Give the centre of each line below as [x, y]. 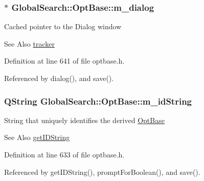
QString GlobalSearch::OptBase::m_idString [98, 101]
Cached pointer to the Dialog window [63, 26]
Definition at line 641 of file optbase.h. [64, 61]
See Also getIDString [37, 137]
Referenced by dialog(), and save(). [59, 78]
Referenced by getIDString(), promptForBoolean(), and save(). [102, 172]
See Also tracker [29, 43]
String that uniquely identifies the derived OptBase [84, 120]
